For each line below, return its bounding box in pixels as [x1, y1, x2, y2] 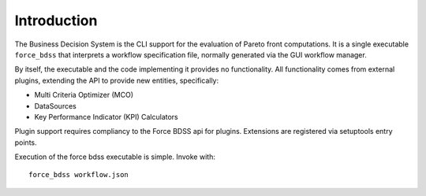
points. [14, 138, 37, 147]
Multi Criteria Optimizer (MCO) [34, 91, 134, 100]
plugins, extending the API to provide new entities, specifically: [14, 76, 219, 85]
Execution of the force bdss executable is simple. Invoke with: [14, 152, 216, 161]
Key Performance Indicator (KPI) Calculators [34, 112, 179, 121]
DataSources [34, 101, 77, 110]
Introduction [14, 12, 98, 29]
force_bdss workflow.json [28, 170, 129, 179]
